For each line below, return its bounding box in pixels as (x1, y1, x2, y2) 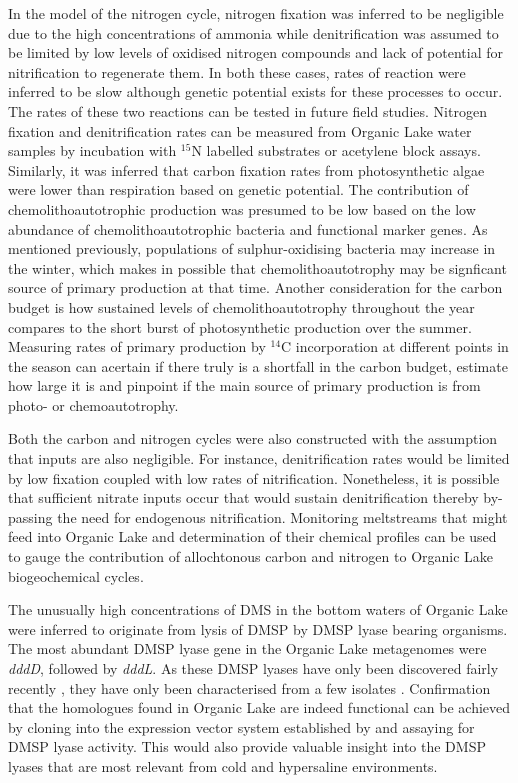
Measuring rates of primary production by (8, 336, 266, 357)
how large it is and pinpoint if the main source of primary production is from (8, 375, 481, 396)
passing (8, 506, 53, 527)
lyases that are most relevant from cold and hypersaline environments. (8, 755, 438, 776)
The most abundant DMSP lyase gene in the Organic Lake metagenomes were (8, 638, 487, 659)
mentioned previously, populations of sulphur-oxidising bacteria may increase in (8, 238, 496, 259)
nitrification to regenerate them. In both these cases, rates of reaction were (8, 61, 466, 82)
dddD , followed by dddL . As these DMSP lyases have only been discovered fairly (8, 658, 499, 678)
